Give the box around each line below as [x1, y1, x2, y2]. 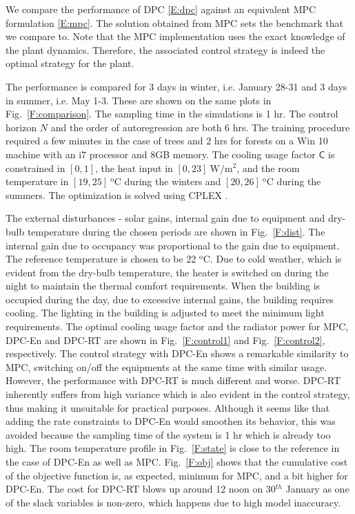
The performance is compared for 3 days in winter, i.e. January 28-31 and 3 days [6, 79, 347, 93]
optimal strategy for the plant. [6, 56, 134, 70]
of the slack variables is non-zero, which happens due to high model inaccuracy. [6, 495, 341, 509]
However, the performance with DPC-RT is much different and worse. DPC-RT [6, 373, 341, 388]
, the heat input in [95, 160, 173, 175]
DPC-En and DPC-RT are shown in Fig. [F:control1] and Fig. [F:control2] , [6, 332, 325, 347]
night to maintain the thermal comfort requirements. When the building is [6, 278, 321, 293]
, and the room [236, 160, 300, 175]
